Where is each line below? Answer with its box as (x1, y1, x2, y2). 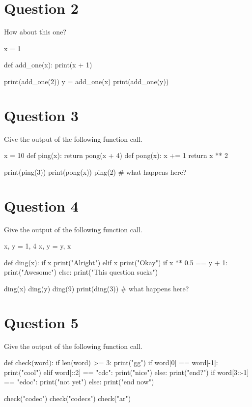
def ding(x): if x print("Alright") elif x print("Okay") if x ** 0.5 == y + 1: (4, 257, 228, 267)
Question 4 (4, 195, 79, 216)
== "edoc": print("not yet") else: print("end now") (4, 376, 154, 387)
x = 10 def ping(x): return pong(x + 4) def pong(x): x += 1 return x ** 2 (4, 150, 228, 160)
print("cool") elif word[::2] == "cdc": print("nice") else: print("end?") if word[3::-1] (4, 367, 249, 377)
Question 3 (4, 105, 79, 125)
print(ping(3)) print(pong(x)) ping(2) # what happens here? (4, 166, 187, 177)
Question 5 (4, 312, 79, 332)
